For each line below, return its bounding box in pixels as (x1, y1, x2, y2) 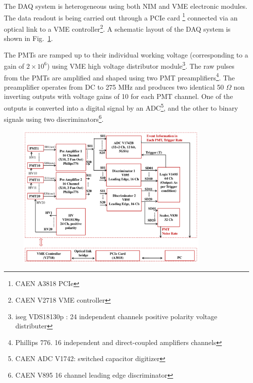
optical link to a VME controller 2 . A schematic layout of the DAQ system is (4, 22, 231, 34)
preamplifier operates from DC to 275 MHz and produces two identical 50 (4, 81, 224, 92)
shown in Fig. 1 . (4, 33, 53, 43)
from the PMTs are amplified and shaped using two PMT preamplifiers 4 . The (4, 71, 235, 82)
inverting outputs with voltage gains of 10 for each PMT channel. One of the (4, 91, 233, 101)
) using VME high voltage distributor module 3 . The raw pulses (47, 59, 235, 71)
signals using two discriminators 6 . (4, 113, 104, 124)
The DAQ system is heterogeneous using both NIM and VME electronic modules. (4, 1, 248, 11)
